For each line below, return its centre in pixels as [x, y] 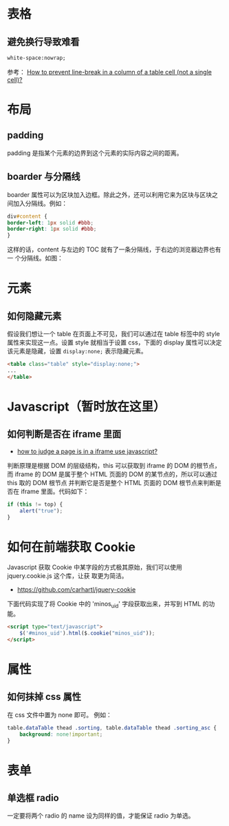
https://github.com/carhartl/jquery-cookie [76, 590]
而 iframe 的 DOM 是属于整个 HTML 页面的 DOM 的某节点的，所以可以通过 [112, 474]
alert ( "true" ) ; [41, 510]
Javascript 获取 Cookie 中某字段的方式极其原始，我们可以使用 [95, 567]
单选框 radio [33, 798]
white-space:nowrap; [37, 58]
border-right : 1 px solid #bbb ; [52, 229]
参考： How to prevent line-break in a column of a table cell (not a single [109, 72]
